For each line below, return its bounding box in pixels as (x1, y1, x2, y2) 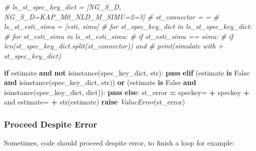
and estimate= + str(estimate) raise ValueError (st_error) (4, 96, 185, 107)
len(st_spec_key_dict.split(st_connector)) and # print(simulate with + (4, 40, 223, 51)
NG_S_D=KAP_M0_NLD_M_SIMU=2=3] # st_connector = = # (4, 11, 219, 21)
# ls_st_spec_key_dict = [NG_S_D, (4, 1, 121, 11)
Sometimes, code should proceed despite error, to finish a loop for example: (4, 137, 234, 148)
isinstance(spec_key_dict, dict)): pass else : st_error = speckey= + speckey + (4, 86, 250, 97)
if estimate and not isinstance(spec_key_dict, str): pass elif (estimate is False (4, 67, 249, 77)
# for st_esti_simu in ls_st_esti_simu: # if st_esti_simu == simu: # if (4, 30, 233, 41)
